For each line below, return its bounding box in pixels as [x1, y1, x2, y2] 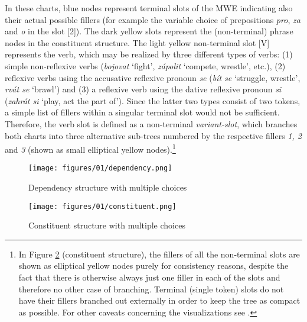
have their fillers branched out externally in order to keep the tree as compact [18, 294, 301, 307]
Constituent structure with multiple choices [28, 219, 185, 231]
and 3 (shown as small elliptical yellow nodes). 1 [5, 141, 176, 155]
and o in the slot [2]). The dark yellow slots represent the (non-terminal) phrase [5, 25, 293, 37]
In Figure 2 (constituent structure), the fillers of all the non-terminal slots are [18, 247, 300, 260]
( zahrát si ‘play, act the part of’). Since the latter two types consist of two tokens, [5, 94, 301, 107]
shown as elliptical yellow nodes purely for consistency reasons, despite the [18, 259, 289, 272]
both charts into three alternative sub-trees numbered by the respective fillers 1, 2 [5, 129, 302, 141]
